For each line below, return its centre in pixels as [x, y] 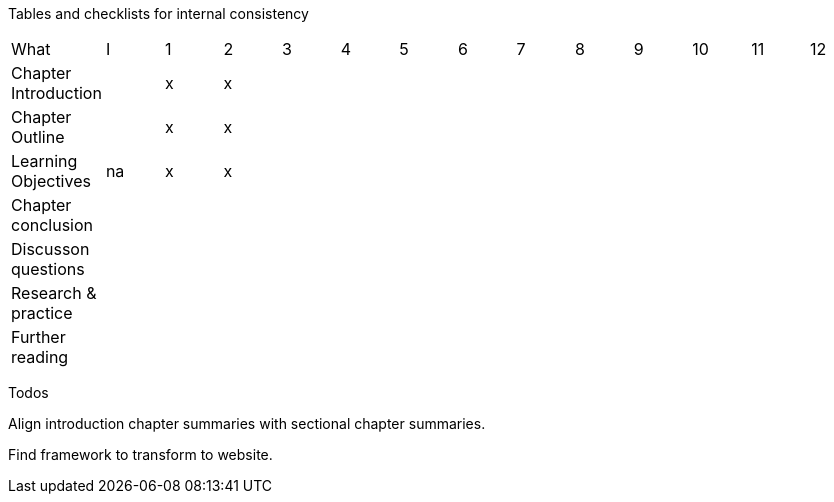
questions [48, 269]
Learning [44, 161]
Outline [38, 137]
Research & [54, 293]
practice [42, 313]
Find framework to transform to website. [140, 454]
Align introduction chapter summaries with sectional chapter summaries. [247, 423]
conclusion [52, 225]
